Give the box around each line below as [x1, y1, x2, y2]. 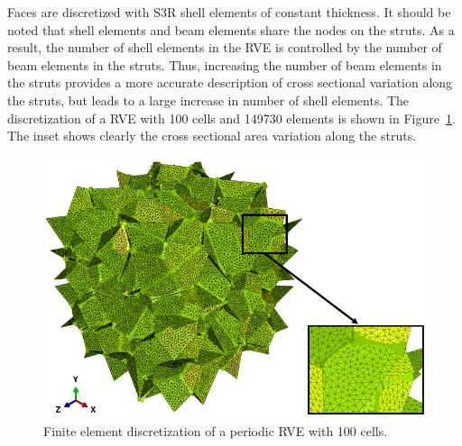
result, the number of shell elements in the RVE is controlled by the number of [7, 38, 442, 57]
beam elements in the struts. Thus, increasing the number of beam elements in [7, 55, 442, 74]
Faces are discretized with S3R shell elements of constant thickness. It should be [7, 3, 451, 21]
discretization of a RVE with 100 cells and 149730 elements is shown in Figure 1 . [7, 108, 456, 127]
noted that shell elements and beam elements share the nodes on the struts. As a [7, 20, 455, 39]
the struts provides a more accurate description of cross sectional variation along [7, 73, 453, 92]
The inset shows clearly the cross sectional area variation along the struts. [7, 126, 417, 145]
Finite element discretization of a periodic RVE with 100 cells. [43, 421, 388, 440]
